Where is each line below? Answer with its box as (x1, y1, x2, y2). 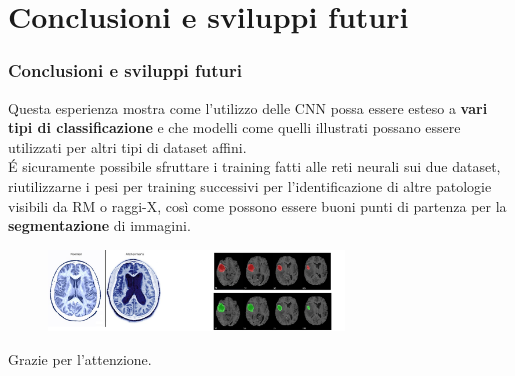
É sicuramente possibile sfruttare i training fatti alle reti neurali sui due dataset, (8, 156, 501, 177)
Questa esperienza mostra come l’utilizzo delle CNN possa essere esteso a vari (8, 97, 488, 118)
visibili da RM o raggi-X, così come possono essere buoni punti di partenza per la (8, 195, 507, 216)
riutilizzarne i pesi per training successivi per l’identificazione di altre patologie (8, 175, 492, 196)
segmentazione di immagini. (8, 215, 191, 236)
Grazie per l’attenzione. (8, 348, 152, 369)
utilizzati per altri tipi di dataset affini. (8, 136, 247, 157)
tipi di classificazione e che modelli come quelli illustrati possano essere (8, 117, 461, 138)
